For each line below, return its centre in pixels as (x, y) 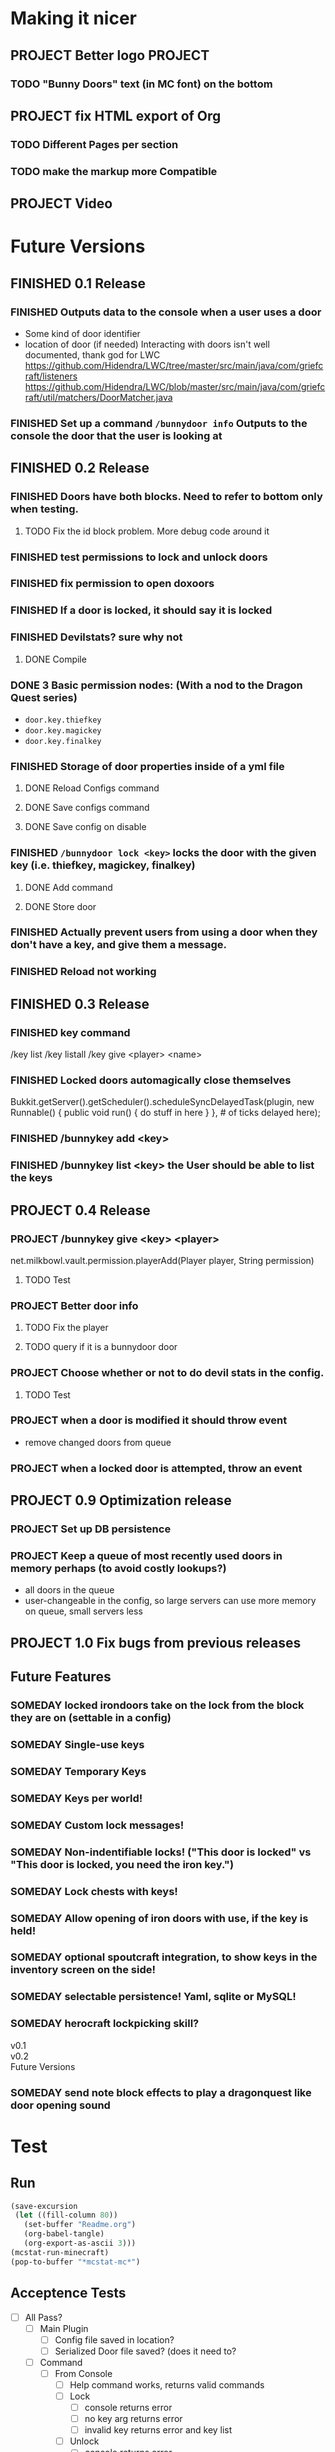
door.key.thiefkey (63, 720)
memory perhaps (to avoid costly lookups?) (118, 1568)
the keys (31, 1178)
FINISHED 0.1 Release (78, 283)
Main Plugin (64, 2328)
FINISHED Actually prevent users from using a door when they (164, 932)
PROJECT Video (61, 203)
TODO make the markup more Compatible (114, 171)
